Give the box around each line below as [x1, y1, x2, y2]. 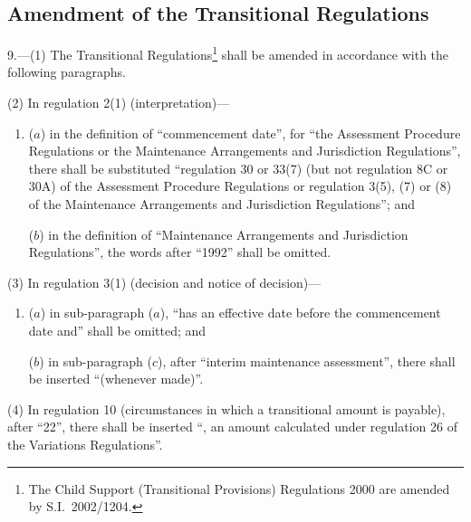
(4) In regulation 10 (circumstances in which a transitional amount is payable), [7, 399, 446, 418]
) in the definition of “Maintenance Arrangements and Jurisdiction [39, 224, 409, 243]
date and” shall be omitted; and [28, 320, 207, 339]
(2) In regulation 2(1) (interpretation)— [7, 93, 230, 112]
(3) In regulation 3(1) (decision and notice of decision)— [7, 272, 322, 291]
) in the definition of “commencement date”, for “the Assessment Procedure [40, 123, 461, 142]
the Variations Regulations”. [7, 434, 163, 453]
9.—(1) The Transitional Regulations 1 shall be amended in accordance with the [7, 43, 449, 63]
